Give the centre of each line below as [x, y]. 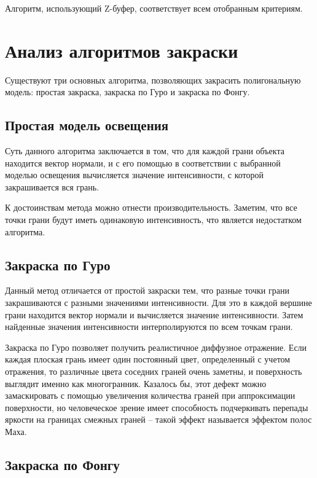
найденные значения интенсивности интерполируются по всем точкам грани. [149, 327]
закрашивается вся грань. [52, 186]
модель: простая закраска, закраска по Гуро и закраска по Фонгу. [127, 92]
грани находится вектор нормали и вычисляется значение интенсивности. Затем [154, 314]
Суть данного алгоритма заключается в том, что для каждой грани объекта [145, 151]
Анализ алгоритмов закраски [122, 50]
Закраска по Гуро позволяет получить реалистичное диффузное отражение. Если [156, 347]
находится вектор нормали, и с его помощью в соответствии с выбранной [143, 163]
